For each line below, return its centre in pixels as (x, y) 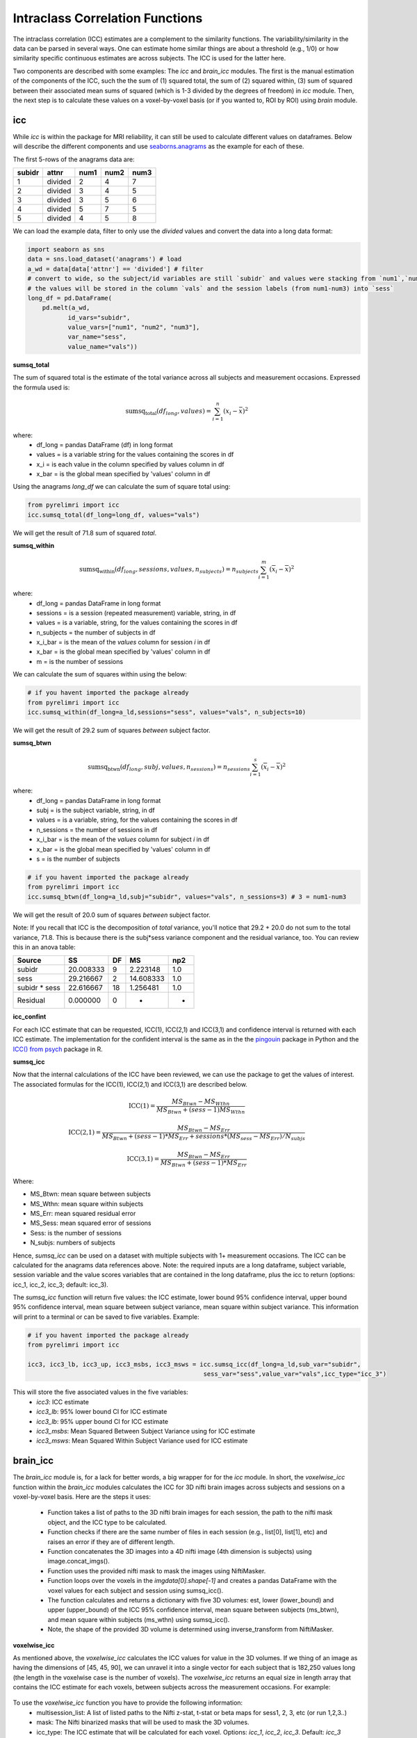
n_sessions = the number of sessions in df (97, 829)
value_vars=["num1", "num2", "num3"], (134, 327)
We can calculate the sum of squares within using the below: (100, 674)
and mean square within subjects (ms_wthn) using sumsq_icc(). (139, 1619)
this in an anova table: (44, 947)
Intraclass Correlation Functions (108, 18)
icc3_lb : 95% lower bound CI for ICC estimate (102, 1412)
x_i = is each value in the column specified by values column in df (131, 464)
